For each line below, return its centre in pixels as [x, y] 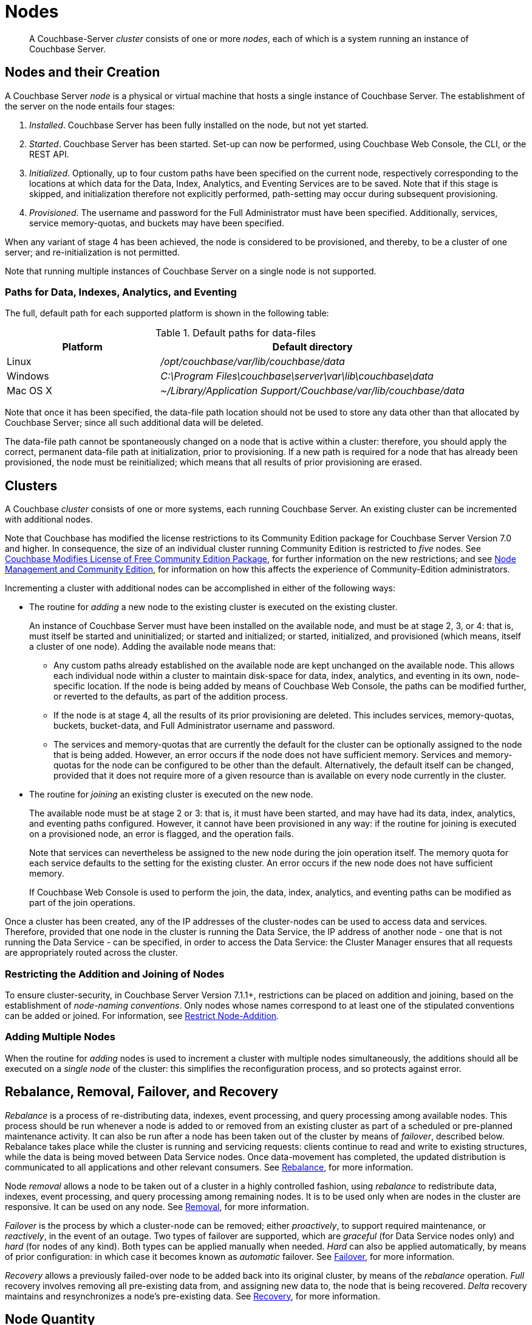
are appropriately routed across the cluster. [91, 953]
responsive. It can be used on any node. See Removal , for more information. [157, 1206]
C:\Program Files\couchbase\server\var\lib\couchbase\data [297, 376]
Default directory [312, 347]
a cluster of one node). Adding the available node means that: [152, 647]
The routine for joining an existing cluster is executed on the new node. [171, 795]
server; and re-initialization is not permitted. [92, 252]
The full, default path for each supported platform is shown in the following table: [167, 313]
